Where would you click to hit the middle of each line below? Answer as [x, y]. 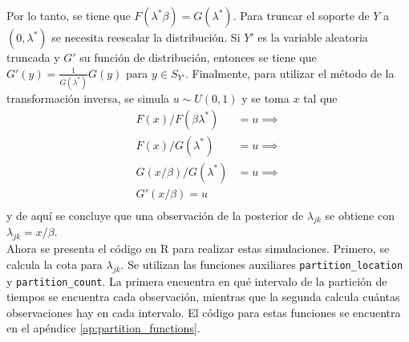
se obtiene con [360, 215]
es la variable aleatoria [313, 37]
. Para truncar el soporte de [301, 15]
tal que [320, 98]
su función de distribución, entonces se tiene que [198, 57]
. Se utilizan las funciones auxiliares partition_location [262, 264]
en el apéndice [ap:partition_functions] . [103, 328]
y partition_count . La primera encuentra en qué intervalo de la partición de [197, 281]
